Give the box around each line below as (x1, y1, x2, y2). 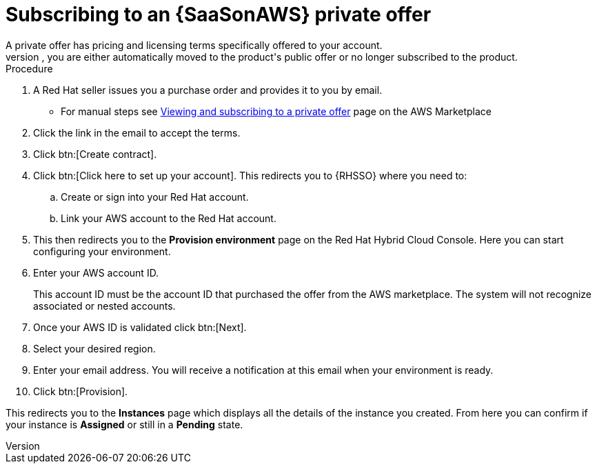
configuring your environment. (33, 245, 171, 257)
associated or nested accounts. (33, 299, 176, 312)
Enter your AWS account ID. (33, 266, 159, 279)
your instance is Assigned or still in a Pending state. (6, 418, 243, 430)
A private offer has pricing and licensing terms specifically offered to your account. (6, 39, 383, 51)
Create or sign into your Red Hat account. (61, 190, 249, 203)
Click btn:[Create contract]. (33, 148, 157, 160)
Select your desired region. (33, 342, 156, 355)
